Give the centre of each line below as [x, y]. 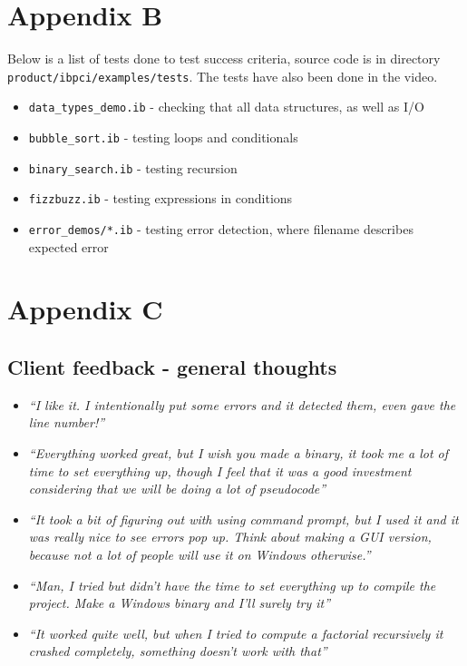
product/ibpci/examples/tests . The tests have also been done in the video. [223, 76]
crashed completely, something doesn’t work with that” [178, 651]
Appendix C [85, 309]
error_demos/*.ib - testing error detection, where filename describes [221, 229]
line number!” [67, 422]
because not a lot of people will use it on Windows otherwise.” [199, 554]
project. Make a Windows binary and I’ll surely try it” [180, 603]
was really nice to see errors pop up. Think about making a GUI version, [230, 537]
